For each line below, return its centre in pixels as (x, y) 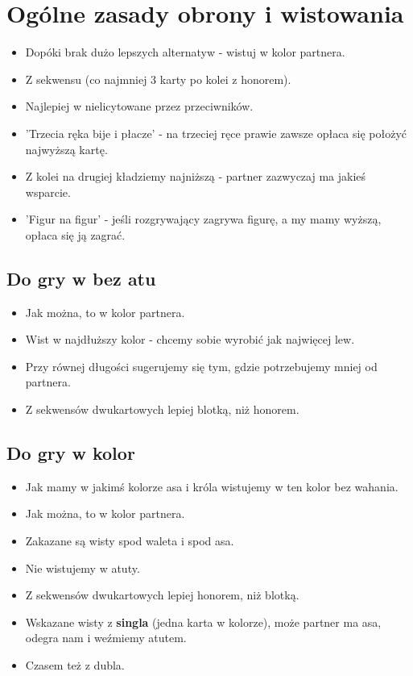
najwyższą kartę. (66, 149)
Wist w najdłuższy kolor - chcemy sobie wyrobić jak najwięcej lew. (190, 339)
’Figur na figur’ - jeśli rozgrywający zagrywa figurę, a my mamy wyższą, (203, 219)
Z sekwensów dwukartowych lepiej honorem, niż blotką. (162, 595)
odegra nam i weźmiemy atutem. (106, 638)
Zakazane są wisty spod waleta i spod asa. (130, 541)
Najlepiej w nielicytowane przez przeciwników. (139, 106)
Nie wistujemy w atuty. (83, 568)
